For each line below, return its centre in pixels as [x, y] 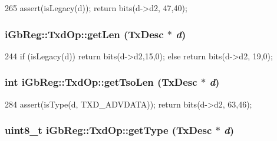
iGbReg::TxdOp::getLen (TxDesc [84, 34]
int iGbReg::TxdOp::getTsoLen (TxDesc [101, 82]
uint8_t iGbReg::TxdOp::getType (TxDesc [108, 130]
